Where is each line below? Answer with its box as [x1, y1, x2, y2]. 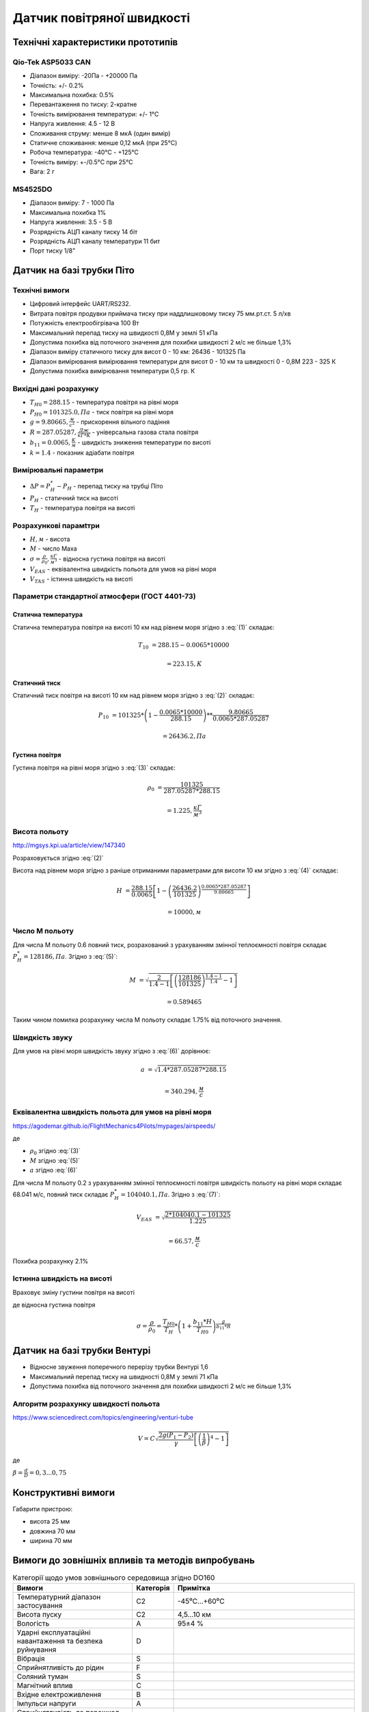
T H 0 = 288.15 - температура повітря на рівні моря [29, 398, 179, 408]
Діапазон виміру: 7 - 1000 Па [29, 199, 115, 207]
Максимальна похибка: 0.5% [29, 91, 114, 99]
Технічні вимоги [12, 286, 70, 295]
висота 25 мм [29, 1518, 70, 1526]
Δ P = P [29, 482, 51, 490]
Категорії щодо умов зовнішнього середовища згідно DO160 [12, 1573, 215, 1583]
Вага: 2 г [29, 168, 55, 176]
